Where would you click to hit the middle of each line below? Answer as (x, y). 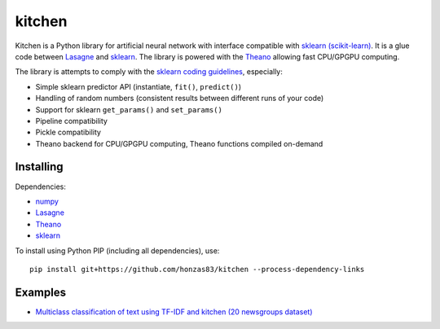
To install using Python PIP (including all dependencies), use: (117, 250)
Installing (40, 167)
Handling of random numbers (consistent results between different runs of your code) (180, 99)
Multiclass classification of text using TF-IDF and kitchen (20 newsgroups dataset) (174, 311)
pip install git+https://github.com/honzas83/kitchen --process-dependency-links (197, 269)
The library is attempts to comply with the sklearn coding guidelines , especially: (149, 72)
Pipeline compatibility (71, 121)
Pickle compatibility (68, 132)
